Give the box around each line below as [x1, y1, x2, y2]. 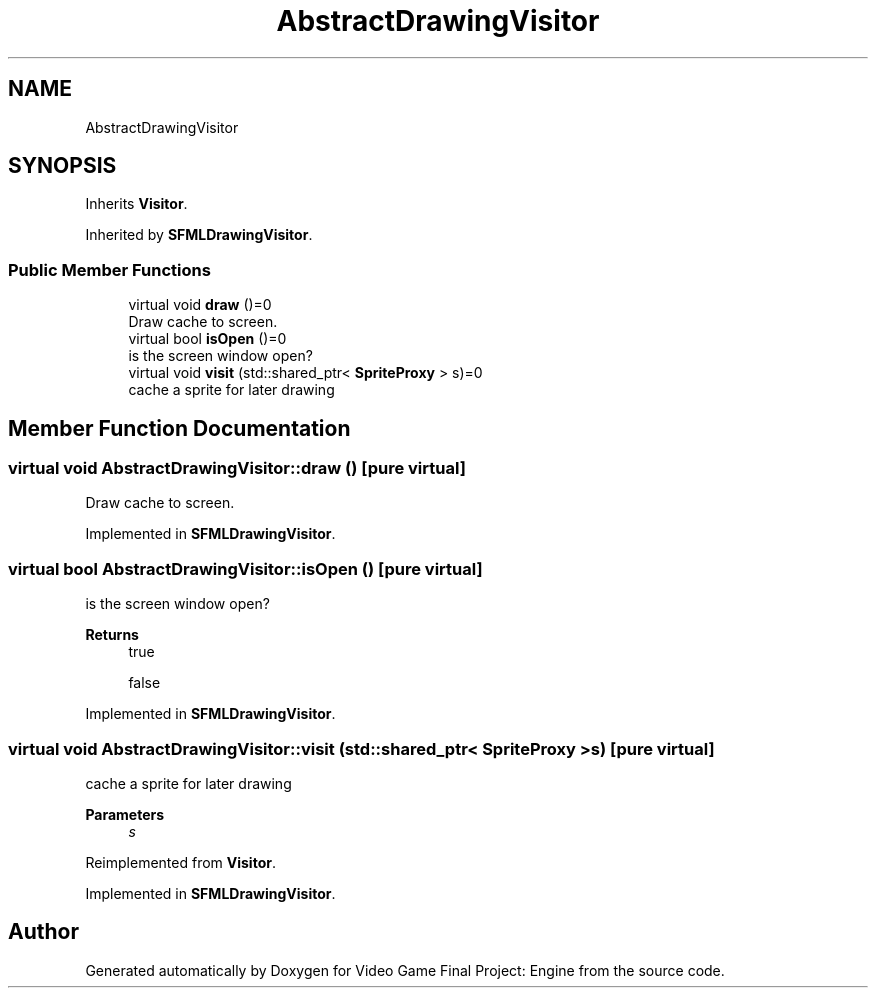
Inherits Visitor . [85, 195, 188, 213]
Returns [85, 626, 139, 644]
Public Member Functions [8, 259, 211, 280]
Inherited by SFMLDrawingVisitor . [85, 226, 313, 244]
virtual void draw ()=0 [128, 296, 272, 314]
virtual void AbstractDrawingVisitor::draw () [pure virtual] [8, 458, 466, 479]
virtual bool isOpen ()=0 [128, 330, 287, 348]
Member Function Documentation [8, 415, 351, 441]
